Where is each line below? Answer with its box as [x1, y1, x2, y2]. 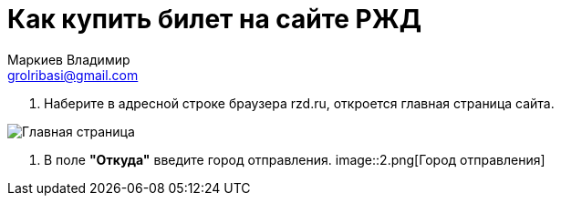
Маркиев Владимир [7, 51, 130, 67]
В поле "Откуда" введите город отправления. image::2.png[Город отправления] [44, 151, 545, 167]
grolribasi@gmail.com [7, 66, 139, 83]
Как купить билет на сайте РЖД [7, 4, 421, 35]
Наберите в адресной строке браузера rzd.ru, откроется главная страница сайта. [44, 95, 555, 111]
